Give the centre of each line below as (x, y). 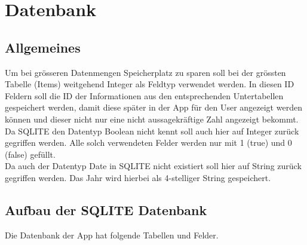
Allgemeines (43, 47)
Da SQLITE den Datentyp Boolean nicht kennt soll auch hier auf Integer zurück (152, 131)
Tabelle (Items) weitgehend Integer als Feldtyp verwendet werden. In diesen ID (150, 84)
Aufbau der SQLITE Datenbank (106, 209)
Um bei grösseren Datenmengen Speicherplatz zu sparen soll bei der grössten (145, 72)
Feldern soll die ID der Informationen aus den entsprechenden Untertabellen (144, 95)
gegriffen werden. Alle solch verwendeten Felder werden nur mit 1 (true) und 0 (148, 143)
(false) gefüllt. (30, 154)
